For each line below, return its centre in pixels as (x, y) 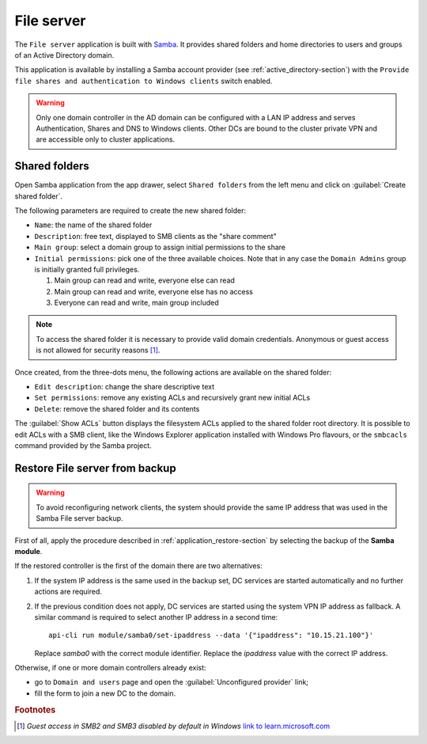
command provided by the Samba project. (83, 446)
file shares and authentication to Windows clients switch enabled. (144, 81)
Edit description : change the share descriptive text (125, 387)
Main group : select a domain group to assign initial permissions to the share (160, 247)
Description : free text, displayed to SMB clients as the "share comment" (155, 236)
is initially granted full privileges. (87, 269)
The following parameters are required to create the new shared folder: (130, 211)
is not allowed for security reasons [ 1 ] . (98, 350)
